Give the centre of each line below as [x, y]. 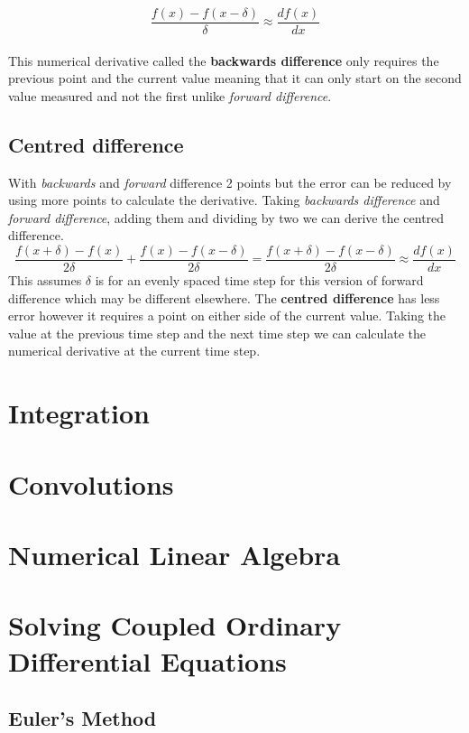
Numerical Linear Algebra [175, 554]
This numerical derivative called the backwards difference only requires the [224, 60]
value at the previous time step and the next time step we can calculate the [217, 333]
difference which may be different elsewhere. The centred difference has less [224, 297]
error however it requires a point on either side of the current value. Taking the [227, 315]
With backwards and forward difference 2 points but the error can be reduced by [230, 182]
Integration [79, 413]
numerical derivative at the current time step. [134, 351]
